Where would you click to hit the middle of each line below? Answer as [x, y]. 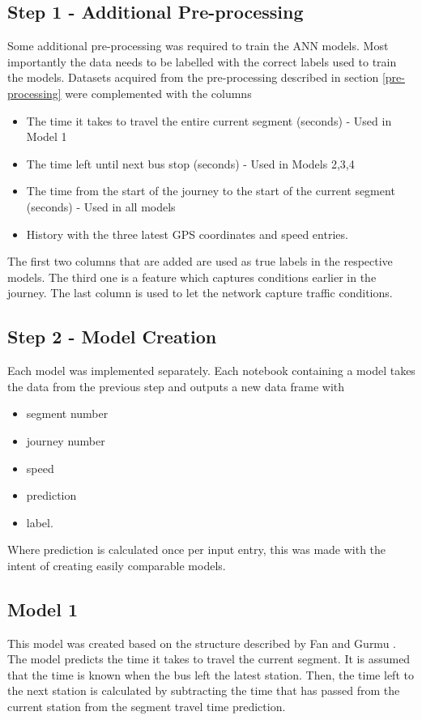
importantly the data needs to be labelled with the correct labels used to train [202, 61]
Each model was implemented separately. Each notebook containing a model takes [211, 371]
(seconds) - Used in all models [101, 206]
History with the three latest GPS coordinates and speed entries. [187, 234]
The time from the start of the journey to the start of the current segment [211, 191]
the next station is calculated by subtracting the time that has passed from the [204, 690]
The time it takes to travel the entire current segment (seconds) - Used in [209, 120]
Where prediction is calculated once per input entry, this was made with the [197, 550]
